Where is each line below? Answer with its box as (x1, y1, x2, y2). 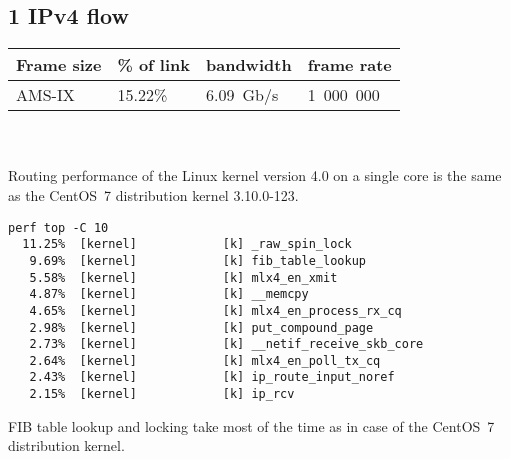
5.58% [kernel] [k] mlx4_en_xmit (29, 270, 338, 285)
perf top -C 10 (8, 220, 109, 235)
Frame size (16, 53, 102, 77)
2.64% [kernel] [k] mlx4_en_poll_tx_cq (29, 353, 381, 368)
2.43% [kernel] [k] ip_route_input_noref (29, 370, 395, 385)
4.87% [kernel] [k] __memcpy (29, 287, 309, 302)
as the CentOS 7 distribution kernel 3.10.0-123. (8, 184, 299, 205)
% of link (117, 53, 190, 77)
